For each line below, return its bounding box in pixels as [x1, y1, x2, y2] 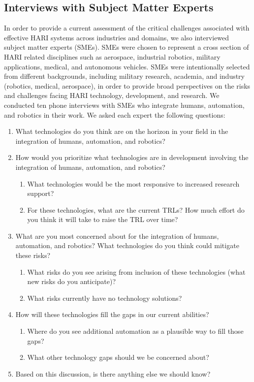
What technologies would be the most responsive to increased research [27, 178, 240, 189]
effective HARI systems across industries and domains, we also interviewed [4, 32, 229, 42]
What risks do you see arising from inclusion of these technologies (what [27, 266, 246, 277]
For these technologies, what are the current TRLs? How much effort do [27, 204, 245, 215]
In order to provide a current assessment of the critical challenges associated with [4, 23, 250, 33]
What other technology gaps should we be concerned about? [27, 352, 209, 362]
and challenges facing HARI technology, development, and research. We [4, 90, 220, 100]
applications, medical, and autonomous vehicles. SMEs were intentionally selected [4, 61, 250, 71]
